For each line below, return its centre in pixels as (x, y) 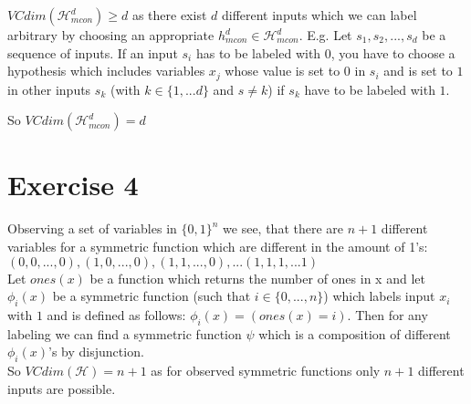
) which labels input (379, 296)
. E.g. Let (325, 35)
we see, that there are (283, 228)
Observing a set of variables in (92, 228)
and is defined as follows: (116, 314)
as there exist (169, 15)
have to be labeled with (370, 89)
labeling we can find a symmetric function (125, 333)
